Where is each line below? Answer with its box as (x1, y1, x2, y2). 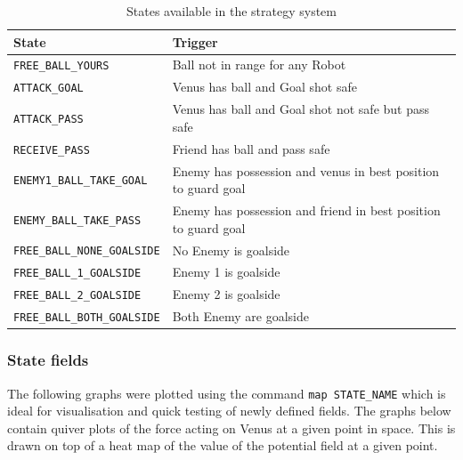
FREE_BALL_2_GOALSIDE (13, 289, 142, 303)
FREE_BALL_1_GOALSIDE (13, 267, 142, 280)
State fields (7, 349, 89, 371)
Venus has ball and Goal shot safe (172, 77, 357, 96)
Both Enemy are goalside (172, 307, 309, 326)
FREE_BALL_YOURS (13, 60, 110, 73)
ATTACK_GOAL (13, 82, 84, 95)
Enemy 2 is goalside (172, 285, 280, 303)
